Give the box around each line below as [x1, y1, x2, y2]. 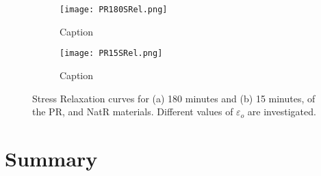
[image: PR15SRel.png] [60, 48, 163, 59]
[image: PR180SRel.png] [60, 5, 168, 14]
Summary [5, 144, 98, 172]
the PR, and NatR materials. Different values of [32, 104, 233, 119]
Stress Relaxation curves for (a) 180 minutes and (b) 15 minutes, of [32, 91, 316, 105]
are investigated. [247, 104, 316, 119]
